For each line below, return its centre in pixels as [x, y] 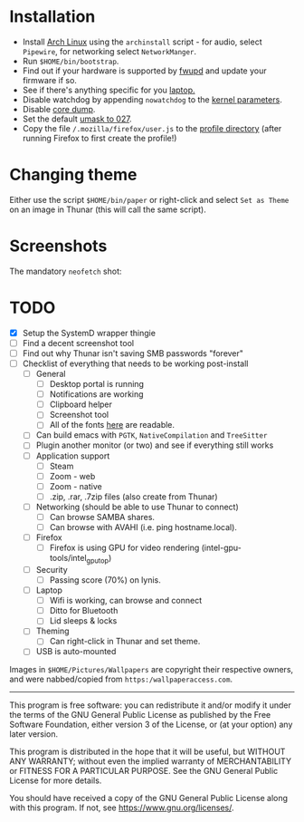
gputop [98, 561]
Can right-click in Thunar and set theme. [125, 642]
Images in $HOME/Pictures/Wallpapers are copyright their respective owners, [152, 670]
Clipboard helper [81, 404]
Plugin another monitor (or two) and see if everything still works [155, 445]
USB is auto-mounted [76, 652]
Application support [73, 456]
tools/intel [68, 558]
